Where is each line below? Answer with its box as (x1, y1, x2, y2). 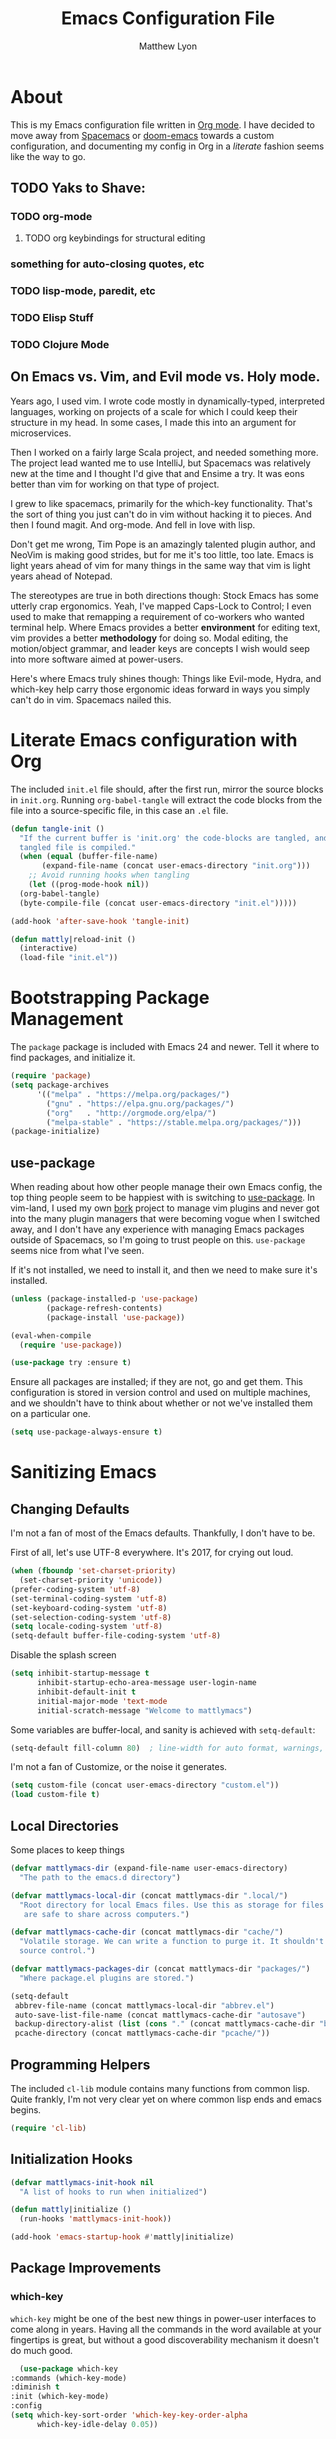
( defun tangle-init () (10, 823, 105, 834)
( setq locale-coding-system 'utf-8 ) (10, 1622, 163, 1632)
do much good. (10, 2344, 73, 2356)
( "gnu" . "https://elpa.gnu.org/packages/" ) (46, 1098, 235, 1109)
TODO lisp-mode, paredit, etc (10, 284, 156, 298)
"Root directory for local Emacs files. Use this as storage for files (19, 1900, 325, 1910)
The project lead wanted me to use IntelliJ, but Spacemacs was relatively (10, 457, 312, 469)
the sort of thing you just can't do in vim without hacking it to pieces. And (10, 508, 312, 520)
